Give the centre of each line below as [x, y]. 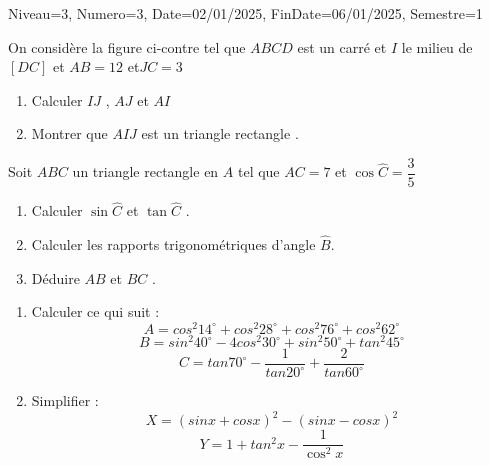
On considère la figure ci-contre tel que [127, 46]
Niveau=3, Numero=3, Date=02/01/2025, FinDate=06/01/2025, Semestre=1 [245, 13]
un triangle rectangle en [145, 171]
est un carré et [342, 46]
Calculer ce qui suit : [95, 311]
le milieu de [437, 46]
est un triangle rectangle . [220, 133]
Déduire [55, 277]
